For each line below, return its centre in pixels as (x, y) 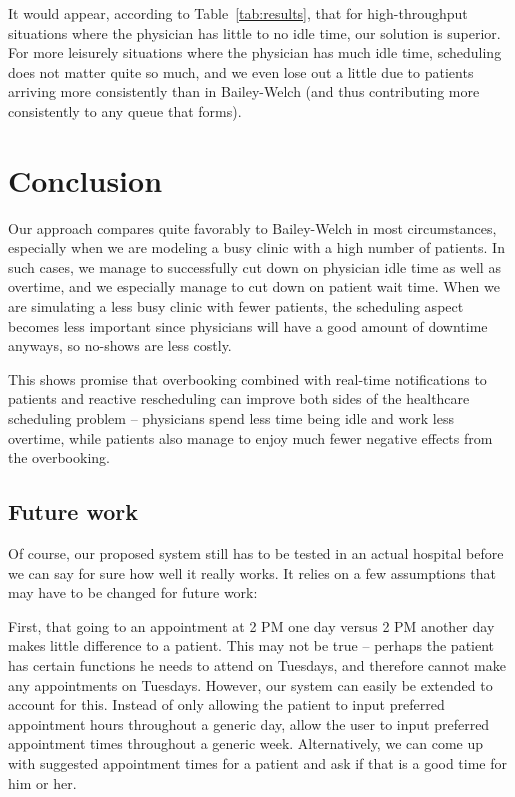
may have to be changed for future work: (133, 592)
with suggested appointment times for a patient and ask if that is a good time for (258, 762)
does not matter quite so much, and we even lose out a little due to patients (241, 71)
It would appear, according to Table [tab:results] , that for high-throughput (238, 13)
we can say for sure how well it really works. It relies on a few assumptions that (252, 572)
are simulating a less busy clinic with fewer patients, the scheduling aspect (236, 306)
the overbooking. (59, 457)
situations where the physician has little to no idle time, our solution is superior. (254, 32)
